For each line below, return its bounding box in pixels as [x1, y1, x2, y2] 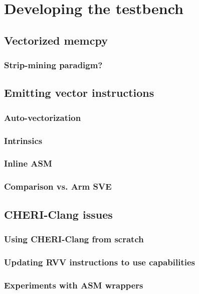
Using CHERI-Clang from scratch [4, 232, 144, 245]
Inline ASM [4, 157, 52, 170]
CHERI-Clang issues [4, 206, 113, 222]
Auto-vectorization [4, 111, 81, 123]
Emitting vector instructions [4, 85, 154, 100]
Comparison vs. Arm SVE [4, 180, 112, 193]
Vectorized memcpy [4, 32, 108, 48]
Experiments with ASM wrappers [4, 278, 143, 291]
